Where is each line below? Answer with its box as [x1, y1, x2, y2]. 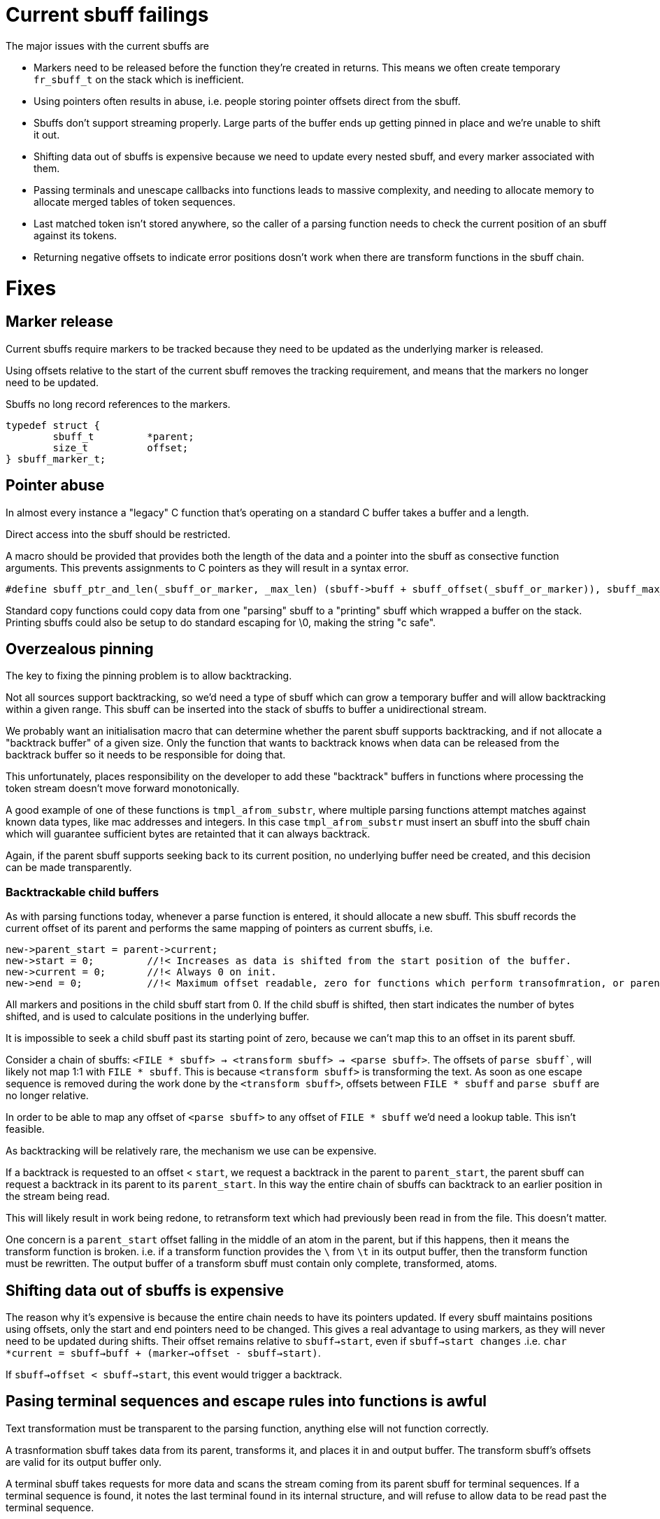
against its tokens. [34, 229, 117, 241]
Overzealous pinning [6, 640, 154, 658]
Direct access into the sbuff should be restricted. [6, 528, 231, 540]
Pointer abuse [6, 476, 105, 495]
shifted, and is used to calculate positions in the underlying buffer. [6, 1010, 310, 1023]
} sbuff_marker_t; [6, 453, 106, 465]
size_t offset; [52, 441, 189, 453]
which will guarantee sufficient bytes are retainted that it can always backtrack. [6, 828, 371, 840]
